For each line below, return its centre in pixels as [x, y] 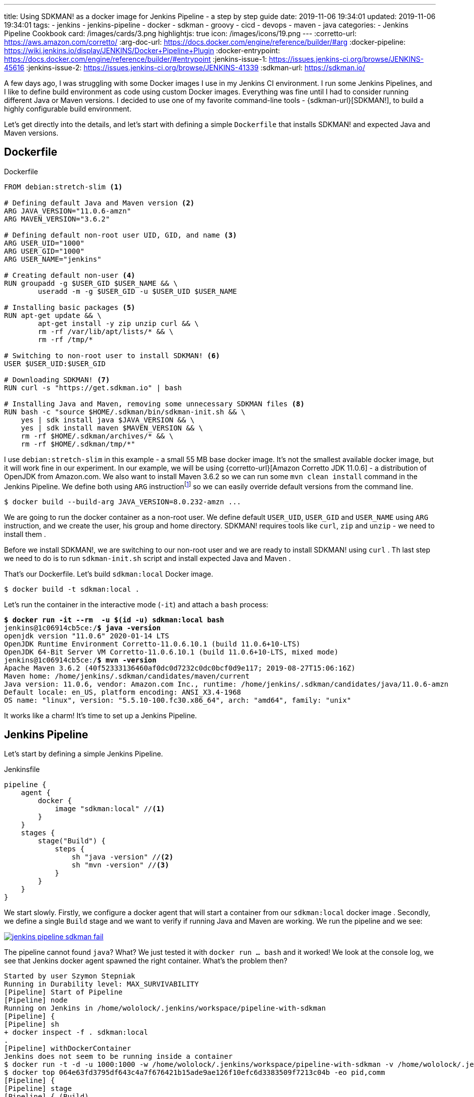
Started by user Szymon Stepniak [70, 976]
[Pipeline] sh [32, 1024]
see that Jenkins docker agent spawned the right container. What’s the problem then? [146, 961]
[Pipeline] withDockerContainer [68, 1049]
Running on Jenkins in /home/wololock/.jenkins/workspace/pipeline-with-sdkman [165, 1008]
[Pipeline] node [36, 1000]
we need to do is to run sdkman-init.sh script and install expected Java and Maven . [148, 558]
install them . [25, 534]
